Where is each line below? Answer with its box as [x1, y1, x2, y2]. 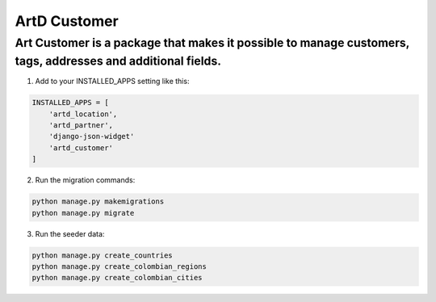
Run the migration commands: [35, 175, 136, 185]
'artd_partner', [48, 121, 113, 129]
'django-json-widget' [48, 132, 135, 141]
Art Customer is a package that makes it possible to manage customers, [15, 36, 410, 50]
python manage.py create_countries [31, 250, 173, 260]
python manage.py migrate [31, 208, 135, 217]
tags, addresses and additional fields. [15, 53, 222, 69]
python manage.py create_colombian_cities [31, 273, 203, 283]
